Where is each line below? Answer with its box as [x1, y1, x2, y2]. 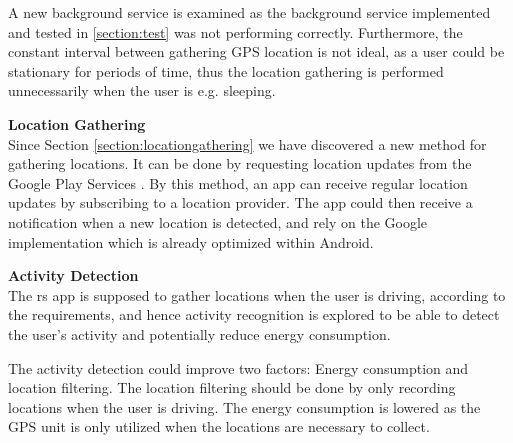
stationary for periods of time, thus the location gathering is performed [8, 60, 444, 81]
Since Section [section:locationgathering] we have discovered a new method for [8, 133, 487, 154]
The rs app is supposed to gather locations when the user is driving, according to [8, 284, 506, 305]
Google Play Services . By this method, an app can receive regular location [8, 172, 468, 193]
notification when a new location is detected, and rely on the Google [8, 211, 428, 232]
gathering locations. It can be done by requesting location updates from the [8, 153, 472, 174]
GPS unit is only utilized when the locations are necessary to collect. [8, 416, 430, 437]
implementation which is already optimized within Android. [8, 231, 374, 252]
